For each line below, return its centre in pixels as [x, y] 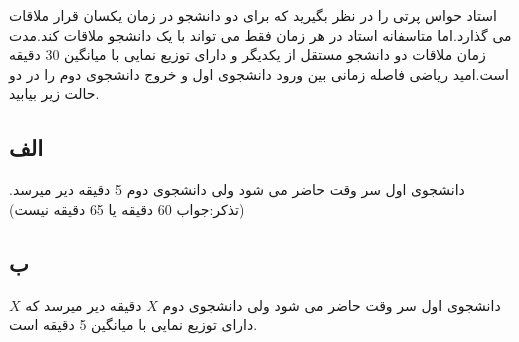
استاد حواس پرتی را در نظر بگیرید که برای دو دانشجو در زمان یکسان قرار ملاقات [253, 15]
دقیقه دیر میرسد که [83, 304]
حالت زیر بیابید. [54, 93]
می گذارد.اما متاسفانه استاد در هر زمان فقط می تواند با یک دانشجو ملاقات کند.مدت [260, 34]
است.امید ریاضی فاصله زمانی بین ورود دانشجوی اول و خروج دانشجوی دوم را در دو [259, 73]
